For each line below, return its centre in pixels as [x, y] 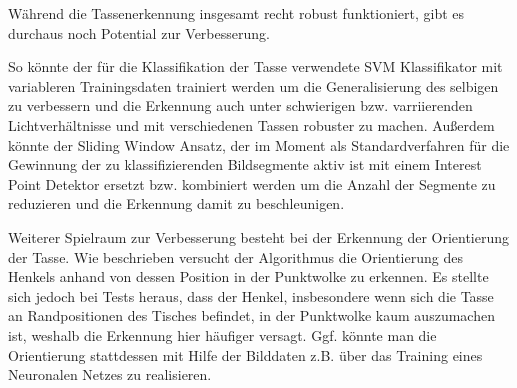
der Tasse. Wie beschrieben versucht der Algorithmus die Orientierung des [235, 256]
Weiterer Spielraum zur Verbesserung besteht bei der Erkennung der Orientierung [259, 236]
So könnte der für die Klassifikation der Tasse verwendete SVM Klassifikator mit [255, 66]
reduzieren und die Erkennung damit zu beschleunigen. [176, 203]
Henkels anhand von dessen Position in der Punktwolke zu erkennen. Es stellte [248, 276]
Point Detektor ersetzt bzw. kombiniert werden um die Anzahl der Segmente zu [252, 183]
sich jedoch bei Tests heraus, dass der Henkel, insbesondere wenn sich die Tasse [251, 295]
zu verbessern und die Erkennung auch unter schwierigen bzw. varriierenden [240, 105]
